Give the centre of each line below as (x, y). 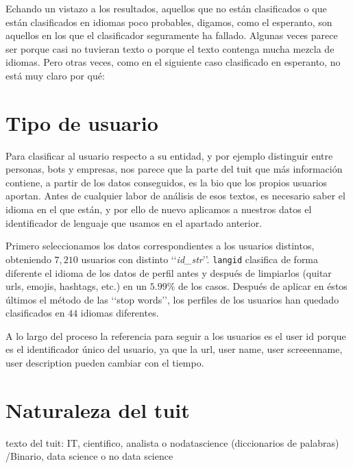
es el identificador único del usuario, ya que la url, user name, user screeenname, (174, 349)
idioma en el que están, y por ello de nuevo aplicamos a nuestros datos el (159, 209)
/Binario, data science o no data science (89, 456)
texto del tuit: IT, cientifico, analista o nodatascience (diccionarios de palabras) (172, 442)
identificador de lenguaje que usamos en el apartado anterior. (134, 222)
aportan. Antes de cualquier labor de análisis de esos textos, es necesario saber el (175, 196)
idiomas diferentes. (120, 313)
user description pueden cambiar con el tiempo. (105, 363)
